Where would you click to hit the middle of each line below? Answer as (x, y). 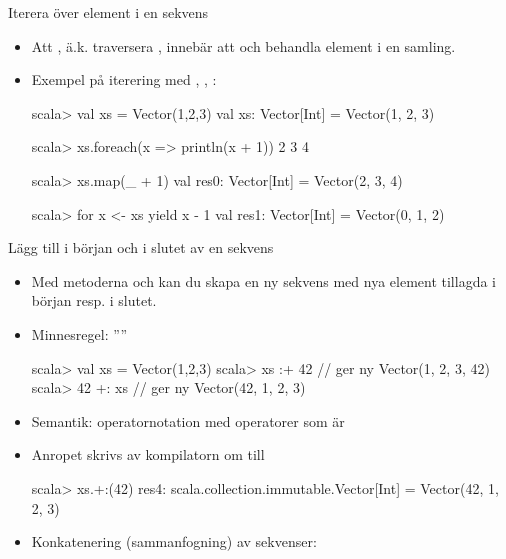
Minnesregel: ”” (79, 333)
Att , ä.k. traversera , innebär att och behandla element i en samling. (243, 45)
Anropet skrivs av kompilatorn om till (148, 454)
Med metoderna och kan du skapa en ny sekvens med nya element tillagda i (263, 280)
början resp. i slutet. (94, 300)
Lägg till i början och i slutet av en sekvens (141, 247)
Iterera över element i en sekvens (108, 12)
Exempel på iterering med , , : (124, 79)
